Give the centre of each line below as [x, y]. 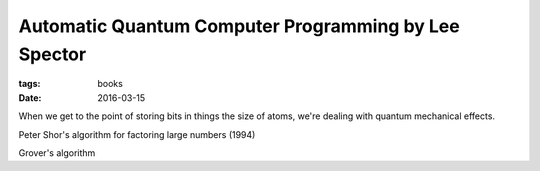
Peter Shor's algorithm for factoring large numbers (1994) [137, 134]
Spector [52, 54]
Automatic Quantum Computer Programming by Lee [239, 26]
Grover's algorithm [57, 152]
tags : [29, 84]
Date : [30, 97]
